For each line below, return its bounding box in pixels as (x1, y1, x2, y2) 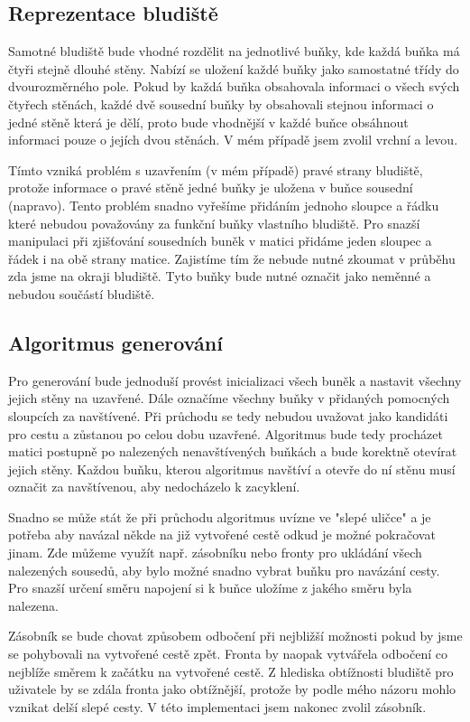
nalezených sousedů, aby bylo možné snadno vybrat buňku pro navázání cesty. (8, 560, 440, 579)
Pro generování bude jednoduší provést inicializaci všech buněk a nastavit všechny (8, 370, 462, 389)
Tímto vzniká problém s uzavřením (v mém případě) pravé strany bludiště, (8, 160, 423, 179)
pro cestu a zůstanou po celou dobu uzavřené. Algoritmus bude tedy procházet (8, 424, 443, 443)
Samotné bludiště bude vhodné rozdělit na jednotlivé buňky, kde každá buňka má (8, 42, 460, 61)
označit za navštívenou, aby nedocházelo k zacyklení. (8, 477, 300, 496)
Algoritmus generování (8, 328, 223, 356)
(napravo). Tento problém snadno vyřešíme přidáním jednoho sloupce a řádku (8, 195, 439, 214)
